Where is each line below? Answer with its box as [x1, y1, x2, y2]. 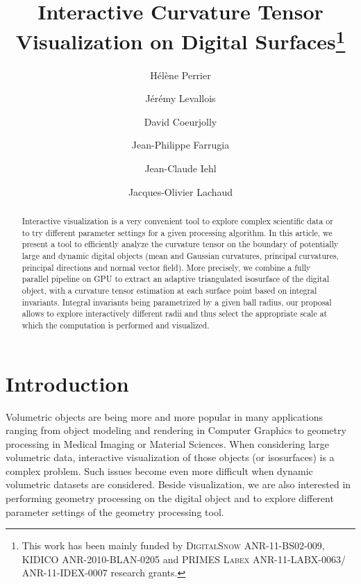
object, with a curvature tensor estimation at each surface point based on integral [22, 284, 317, 296]
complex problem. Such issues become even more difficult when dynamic [6, 463, 313, 478]
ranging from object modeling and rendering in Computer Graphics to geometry [6, 423, 346, 437]
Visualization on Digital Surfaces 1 [15, 24, 346, 56]
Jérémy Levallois [145, 91, 216, 106]
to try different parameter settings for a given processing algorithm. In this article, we [22, 226, 333, 238]
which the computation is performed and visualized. [22, 319, 210, 331]
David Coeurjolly [144, 114, 217, 128]
